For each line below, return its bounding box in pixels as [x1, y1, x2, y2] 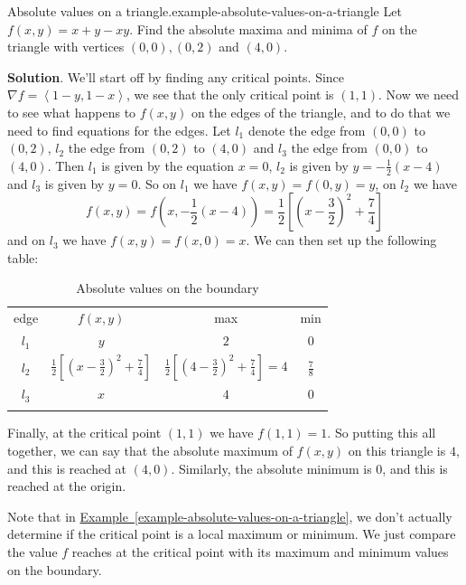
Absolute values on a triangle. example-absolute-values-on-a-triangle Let [7, 2, 402, 20]
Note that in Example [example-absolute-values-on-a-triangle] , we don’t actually [7, 506, 452, 525]
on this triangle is [348, 441, 446, 460]
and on [7, 231, 46, 250]
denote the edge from [247, 120, 366, 139]
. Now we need [377, 85, 459, 104]
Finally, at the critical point [7, 423, 162, 442]
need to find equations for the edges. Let [7, 120, 231, 139]
